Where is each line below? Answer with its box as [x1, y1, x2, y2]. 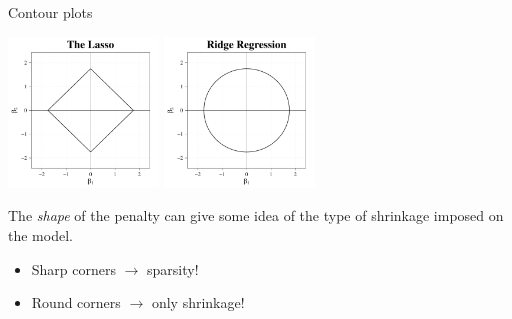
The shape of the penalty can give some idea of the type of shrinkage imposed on [8, 205, 504, 226]
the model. [8, 224, 73, 245]
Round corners [31, 292, 121, 313]
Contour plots [8, 2, 93, 22]
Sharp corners [31, 258, 117, 279]
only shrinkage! [151, 292, 245, 313]
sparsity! [147, 258, 199, 279]
